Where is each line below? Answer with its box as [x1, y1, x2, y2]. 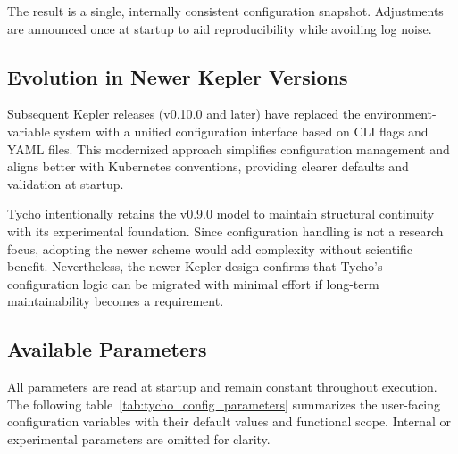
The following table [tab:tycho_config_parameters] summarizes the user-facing [7, 394, 441, 413]
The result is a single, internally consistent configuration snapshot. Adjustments [7, 2, 444, 20]
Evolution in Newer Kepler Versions [7, 62, 348, 90]
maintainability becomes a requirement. [7, 292, 224, 310]
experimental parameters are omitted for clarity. [7, 429, 271, 448]
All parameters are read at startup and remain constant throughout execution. [7, 377, 437, 396]
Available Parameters [7, 335, 207, 363]
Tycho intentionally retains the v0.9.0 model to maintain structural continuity [7, 204, 435, 223]
